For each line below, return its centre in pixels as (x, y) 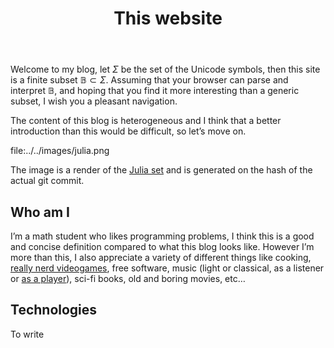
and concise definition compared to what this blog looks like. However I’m (162, 246)
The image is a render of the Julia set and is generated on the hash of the (161, 170)
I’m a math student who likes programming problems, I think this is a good (162, 236)
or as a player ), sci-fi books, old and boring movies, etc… (128, 278)
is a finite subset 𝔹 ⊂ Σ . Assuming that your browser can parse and (149, 80)
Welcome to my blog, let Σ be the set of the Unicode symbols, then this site (165, 69)
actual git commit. (47, 181)
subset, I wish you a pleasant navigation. (94, 101)
